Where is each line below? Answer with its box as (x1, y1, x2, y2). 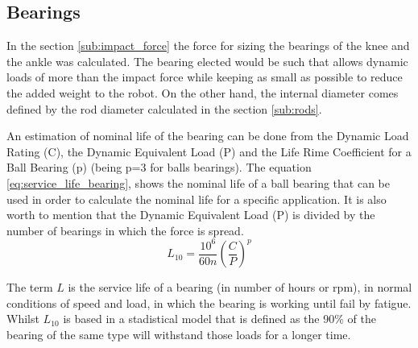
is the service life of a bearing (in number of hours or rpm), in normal (68, 279, 412, 296)
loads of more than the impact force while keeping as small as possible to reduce (6, 68, 403, 85)
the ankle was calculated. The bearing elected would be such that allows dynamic (6, 52, 408, 69)
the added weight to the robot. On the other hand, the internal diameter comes (6, 84, 399, 101)
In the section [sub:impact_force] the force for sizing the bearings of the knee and (6, 37, 410, 54)
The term (6, 279, 53, 296)
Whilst (6, 310, 39, 327)
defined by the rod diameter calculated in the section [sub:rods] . (6, 100, 322, 117)
